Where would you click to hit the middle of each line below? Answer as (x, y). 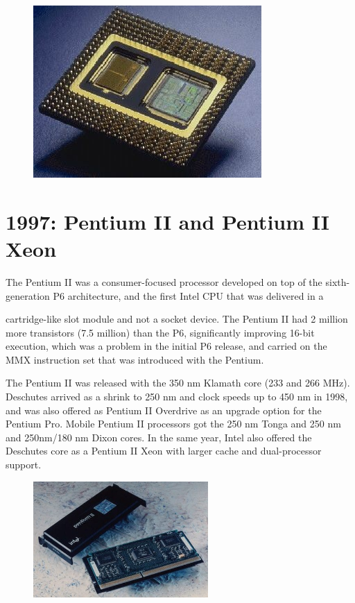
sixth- (338, 281)
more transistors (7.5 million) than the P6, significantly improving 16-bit (160, 332)
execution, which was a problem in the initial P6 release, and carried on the (166, 346)
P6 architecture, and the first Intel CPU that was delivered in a (188, 295)
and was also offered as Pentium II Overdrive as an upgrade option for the (164, 410)
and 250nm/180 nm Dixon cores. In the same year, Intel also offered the (159, 437)
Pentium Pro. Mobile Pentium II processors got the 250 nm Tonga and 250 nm (173, 424)
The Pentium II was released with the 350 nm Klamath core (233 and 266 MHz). (178, 383)
